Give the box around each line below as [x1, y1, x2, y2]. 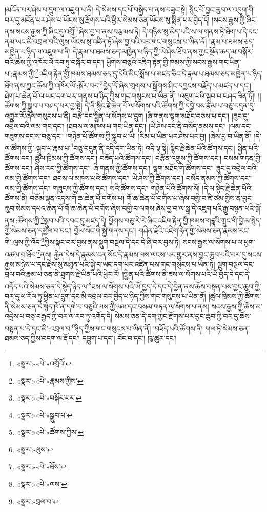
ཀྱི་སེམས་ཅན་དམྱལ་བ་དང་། [5, 224, 72, 235]
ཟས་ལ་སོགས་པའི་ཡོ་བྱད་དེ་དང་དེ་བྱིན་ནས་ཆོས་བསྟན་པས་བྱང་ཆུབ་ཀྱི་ [91, 280, 261, 291]
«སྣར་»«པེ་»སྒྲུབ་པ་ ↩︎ [16, 409, 73, 420]
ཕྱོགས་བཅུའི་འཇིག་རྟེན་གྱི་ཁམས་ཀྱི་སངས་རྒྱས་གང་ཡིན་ [106, 56, 241, 67]
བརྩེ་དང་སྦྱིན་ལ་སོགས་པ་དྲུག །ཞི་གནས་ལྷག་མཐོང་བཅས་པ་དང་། [72, 110, 230, 121]
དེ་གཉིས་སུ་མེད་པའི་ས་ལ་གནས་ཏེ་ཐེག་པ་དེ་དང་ [142, 26, 258, 36]
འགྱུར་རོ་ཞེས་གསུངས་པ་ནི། [5, 110, 70, 121]
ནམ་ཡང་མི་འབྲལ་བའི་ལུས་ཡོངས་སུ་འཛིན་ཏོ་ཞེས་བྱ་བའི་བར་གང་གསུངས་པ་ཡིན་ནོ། [5, 36, 207, 47]
